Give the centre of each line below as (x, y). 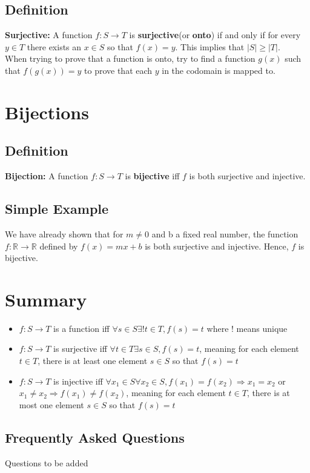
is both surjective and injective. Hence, (217, 246)
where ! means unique (247, 328)
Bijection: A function (47, 176)
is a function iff (81, 328)
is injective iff (78, 381)
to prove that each (118, 70)
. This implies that (210, 46)
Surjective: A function (49, 35)
